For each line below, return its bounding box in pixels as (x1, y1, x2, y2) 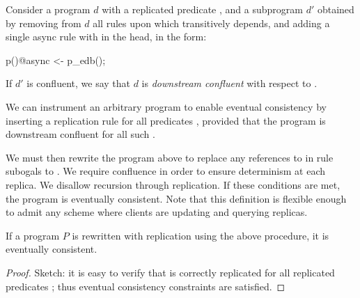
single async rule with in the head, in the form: (6, 29, 207, 44)
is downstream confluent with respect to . (141, 76, 318, 91)
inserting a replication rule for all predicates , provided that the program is (6, 113, 326, 127)
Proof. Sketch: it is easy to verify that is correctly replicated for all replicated (6, 265, 335, 279)
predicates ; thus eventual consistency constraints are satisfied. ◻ (6, 279, 285, 293)
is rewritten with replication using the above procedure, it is (72, 228, 329, 242)
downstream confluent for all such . (6, 127, 155, 141)
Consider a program (6, 2, 91, 16)
